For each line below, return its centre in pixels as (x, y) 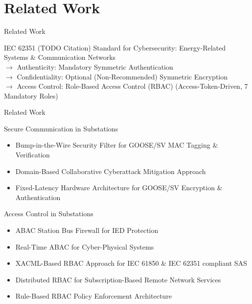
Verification (33, 155)
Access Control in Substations (49, 214)
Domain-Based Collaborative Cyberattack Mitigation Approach (111, 171)
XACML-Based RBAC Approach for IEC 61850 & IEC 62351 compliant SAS (131, 263)
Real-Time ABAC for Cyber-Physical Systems (85, 246)
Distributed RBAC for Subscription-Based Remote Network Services (118, 279)
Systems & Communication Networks (60, 57)
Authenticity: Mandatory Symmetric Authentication (95, 66)
